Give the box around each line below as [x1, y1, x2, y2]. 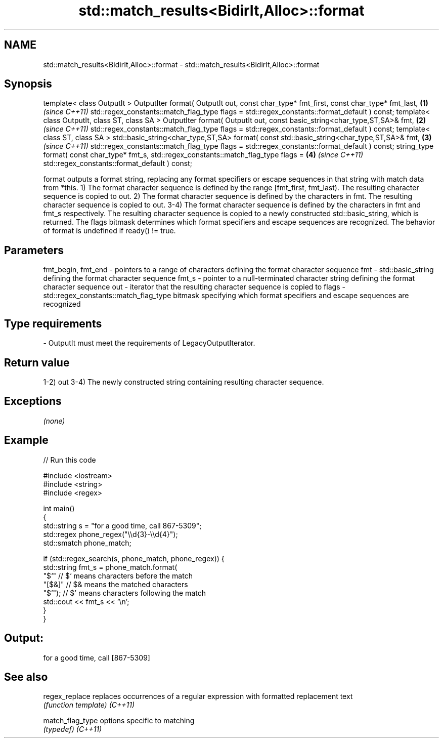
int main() [43, 504, 75, 513]
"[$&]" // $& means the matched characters [43, 580, 188, 589]
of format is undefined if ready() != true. [43, 226, 176, 235]
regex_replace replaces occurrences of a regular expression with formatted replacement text [43, 692, 353, 701]
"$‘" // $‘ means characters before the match [43, 571, 193, 580]
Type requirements [4, 317, 102, 330]
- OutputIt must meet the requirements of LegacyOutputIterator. [43, 339, 255, 348]
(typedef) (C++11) [43, 725, 102, 734]
